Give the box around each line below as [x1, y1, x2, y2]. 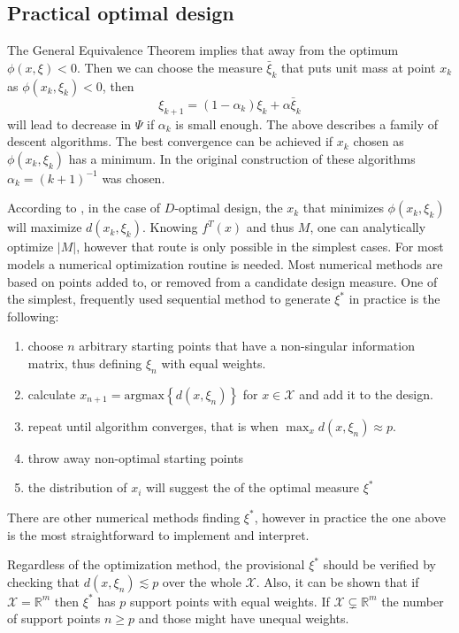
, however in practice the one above [254, 507, 446, 526]
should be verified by [323, 555, 436, 574]
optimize [7, 237, 54, 256]
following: [7, 306, 59, 325]
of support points [7, 609, 101, 628]
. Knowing [142, 218, 198, 236]
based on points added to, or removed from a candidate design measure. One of [7, 272, 438, 290]
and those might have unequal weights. [138, 609, 349, 628]
